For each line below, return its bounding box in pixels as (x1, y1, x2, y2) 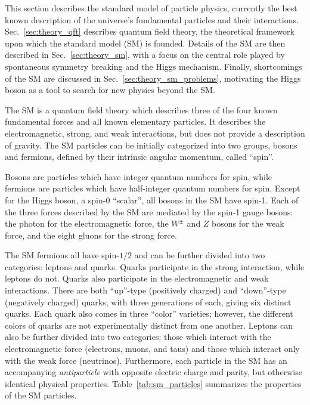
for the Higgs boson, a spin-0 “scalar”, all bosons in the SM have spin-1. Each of (5, 193, 299, 206)
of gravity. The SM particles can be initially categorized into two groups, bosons (5, 138, 297, 151)
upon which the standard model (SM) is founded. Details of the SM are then (5, 36, 286, 49)
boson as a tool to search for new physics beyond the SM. (5, 84, 215, 96)
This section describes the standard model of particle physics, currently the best (5, 2, 297, 14)
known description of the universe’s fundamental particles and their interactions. (5, 13, 299, 26)
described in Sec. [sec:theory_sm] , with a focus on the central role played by (5, 48, 285, 61)
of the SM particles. (5, 389, 77, 401)
